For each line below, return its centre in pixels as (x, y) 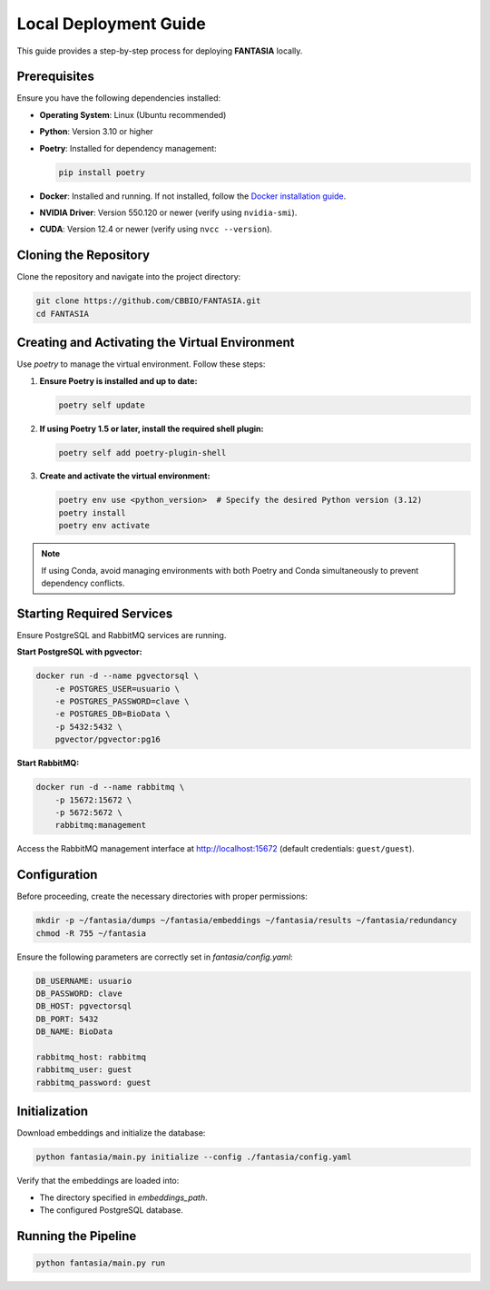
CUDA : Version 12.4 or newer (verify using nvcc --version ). (156, 229)
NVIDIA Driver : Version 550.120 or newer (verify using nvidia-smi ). (168, 212)
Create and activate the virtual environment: (125, 476)
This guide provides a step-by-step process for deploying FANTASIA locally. (160, 51)
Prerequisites (55, 77)
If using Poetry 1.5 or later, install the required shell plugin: (152, 428)
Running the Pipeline (77, 1236)
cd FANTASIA (63, 314)
